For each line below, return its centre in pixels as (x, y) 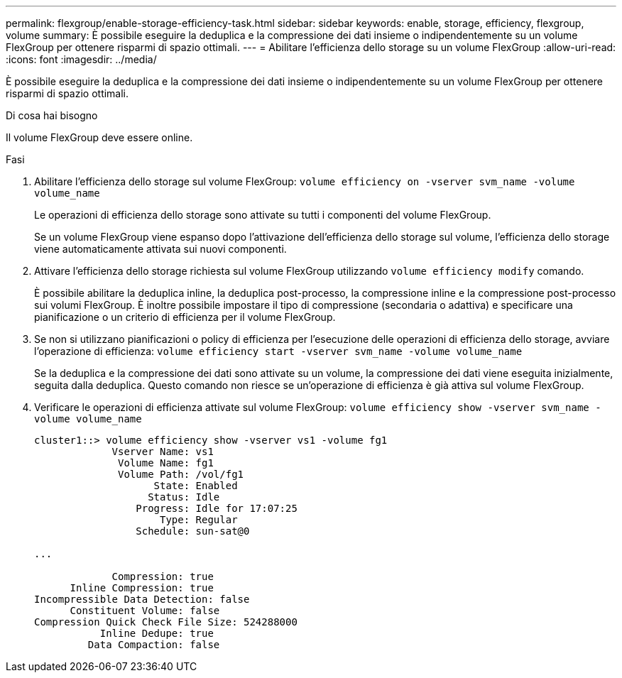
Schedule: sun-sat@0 (193, 531)
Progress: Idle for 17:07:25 (217, 508)
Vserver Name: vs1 (163, 452)
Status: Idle (184, 497)
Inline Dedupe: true (157, 633)
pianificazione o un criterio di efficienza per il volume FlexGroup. (185, 317)
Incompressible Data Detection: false (142, 599)
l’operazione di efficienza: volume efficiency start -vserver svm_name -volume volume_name (278, 351)
